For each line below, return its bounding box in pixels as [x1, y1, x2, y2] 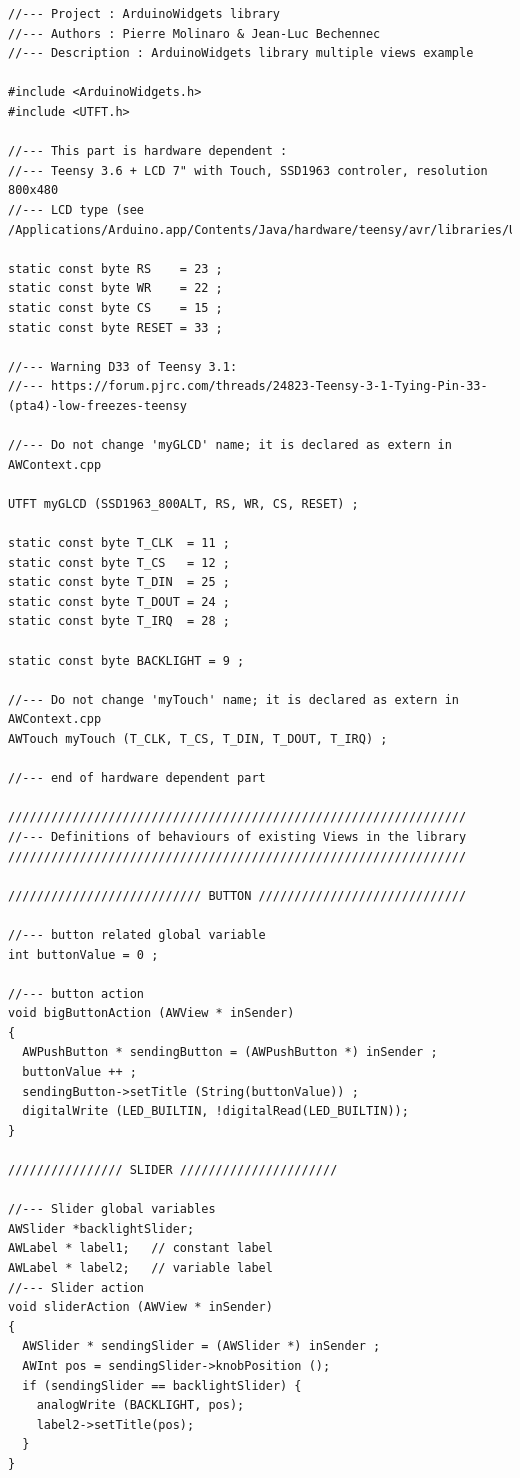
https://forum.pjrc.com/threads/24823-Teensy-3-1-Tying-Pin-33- [50, 379, 488, 394]
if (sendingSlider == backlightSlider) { [22, 1378, 302, 1393]
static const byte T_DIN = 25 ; [8, 575, 230, 590]
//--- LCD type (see [8, 202, 145, 217]
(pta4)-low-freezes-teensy [8, 398, 187, 413]
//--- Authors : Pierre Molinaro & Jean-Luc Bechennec [8, 26, 381, 41]
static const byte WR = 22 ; [8, 281, 223, 296]
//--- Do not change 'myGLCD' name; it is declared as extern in [8, 438, 452, 453]
